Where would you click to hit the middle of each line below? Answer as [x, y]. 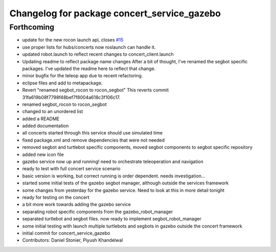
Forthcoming [32, 27]
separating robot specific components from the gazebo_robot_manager [98, 212]
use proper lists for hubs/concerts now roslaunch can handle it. [89, 47]
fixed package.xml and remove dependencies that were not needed [94, 140]
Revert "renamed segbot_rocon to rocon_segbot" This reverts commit [96, 90]
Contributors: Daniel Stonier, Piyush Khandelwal [73, 240]
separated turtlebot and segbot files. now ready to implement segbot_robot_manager [112, 219]
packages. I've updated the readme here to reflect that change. [89, 68]
